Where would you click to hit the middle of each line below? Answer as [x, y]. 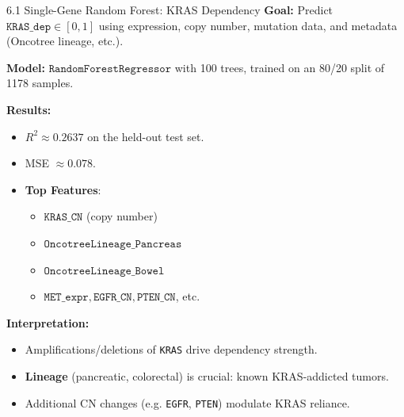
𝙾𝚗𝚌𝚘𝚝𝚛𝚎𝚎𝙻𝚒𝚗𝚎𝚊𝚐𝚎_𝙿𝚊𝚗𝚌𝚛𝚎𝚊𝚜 [113, 244]
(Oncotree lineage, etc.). [65, 41]
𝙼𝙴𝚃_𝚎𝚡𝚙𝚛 [66, 298]
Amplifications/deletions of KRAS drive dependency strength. [171, 349]
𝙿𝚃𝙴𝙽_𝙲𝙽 [156, 298]
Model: [26, 67]
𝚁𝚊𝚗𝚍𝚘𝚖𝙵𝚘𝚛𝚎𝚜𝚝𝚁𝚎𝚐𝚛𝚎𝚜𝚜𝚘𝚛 [110, 69]
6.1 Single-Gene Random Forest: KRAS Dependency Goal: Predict [170, 10]
